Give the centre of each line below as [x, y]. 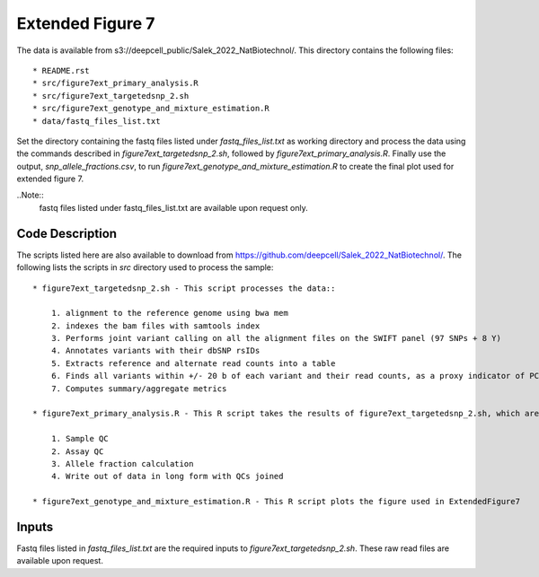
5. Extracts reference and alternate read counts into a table [193, 363]
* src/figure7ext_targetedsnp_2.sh [111, 96]
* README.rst [61, 70]
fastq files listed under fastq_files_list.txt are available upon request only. [174, 207]
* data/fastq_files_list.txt [97, 121]
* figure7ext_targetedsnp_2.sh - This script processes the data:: [184, 288]
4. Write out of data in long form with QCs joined [167, 476]
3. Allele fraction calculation [122, 463]
